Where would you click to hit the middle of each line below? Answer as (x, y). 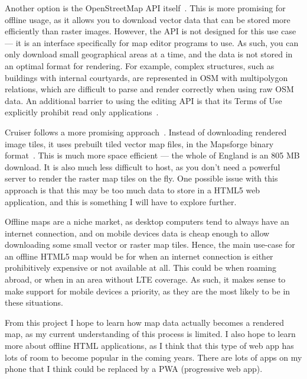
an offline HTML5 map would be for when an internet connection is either (139, 256)
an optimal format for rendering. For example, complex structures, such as (140, 65)
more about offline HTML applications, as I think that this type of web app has (149, 346)
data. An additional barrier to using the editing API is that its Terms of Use (143, 100)
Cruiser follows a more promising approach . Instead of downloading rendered (146, 132)
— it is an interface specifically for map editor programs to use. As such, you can (152, 42)
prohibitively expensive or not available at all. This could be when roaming (141, 268)
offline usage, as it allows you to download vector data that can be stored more (148, 19)
